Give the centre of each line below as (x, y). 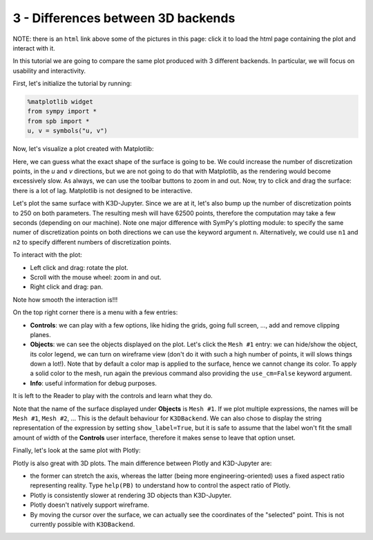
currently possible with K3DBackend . (83, 524)
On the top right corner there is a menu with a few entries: (95, 312)
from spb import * (58, 121)
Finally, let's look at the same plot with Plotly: (77, 451)
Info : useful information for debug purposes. (93, 383)
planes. (40, 334)
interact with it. (34, 48)
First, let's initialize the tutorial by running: (72, 84)
